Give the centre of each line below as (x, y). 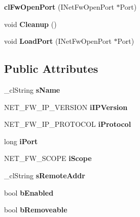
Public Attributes (51, 69)
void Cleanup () (30, 24)
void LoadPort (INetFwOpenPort (58, 41)
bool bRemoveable (36, 210)
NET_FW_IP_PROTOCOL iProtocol (68, 124)
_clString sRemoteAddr (45, 175)
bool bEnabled (29, 192)
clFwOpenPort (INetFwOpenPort (59, 7)
